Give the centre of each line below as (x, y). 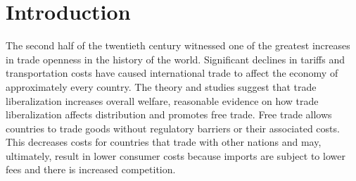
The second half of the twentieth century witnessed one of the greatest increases (178, 45)
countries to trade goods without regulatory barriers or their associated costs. (173, 128)
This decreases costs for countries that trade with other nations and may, (164, 142)
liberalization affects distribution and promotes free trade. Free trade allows (169, 114)
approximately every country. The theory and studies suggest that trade (161, 86)
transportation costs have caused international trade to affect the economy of (172, 73)
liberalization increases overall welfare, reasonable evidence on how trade (162, 100)
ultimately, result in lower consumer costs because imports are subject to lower (176, 155)
